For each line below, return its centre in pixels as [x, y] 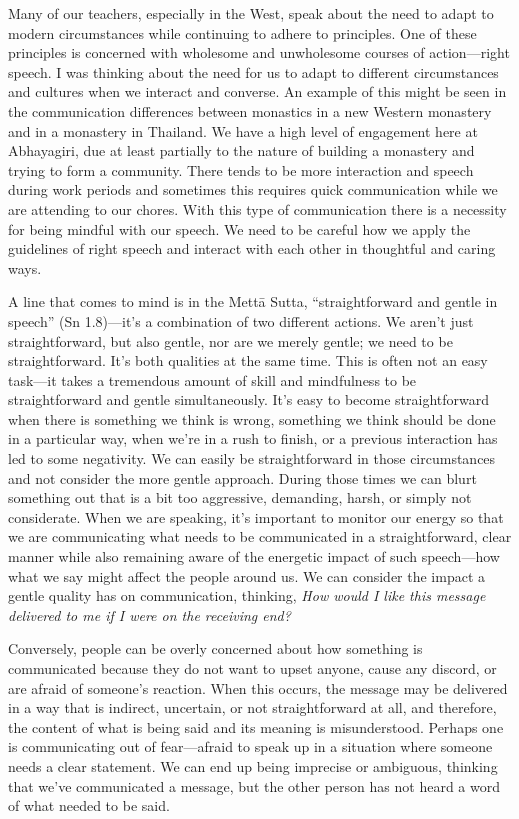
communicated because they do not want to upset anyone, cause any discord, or [252, 668]
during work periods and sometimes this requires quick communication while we [253, 189]
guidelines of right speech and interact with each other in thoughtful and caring [252, 248]
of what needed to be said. [89, 805]
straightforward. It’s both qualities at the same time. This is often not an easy [248, 360]
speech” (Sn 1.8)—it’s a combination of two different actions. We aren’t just [241, 320]
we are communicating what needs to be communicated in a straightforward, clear [260, 536]
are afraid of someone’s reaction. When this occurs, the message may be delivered [258, 687]
